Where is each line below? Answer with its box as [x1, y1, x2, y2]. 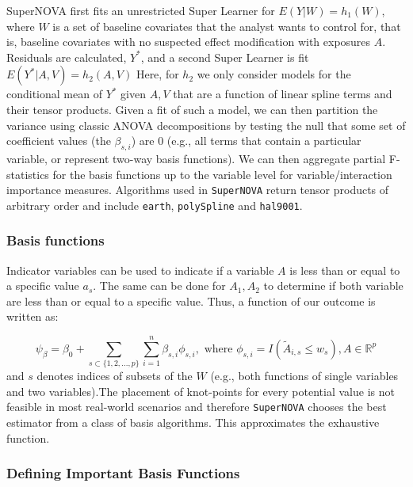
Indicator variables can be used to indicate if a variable [6, 261, 274, 278]
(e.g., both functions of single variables [210, 367, 399, 384]
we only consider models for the [197, 66, 351, 82]
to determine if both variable [263, 277, 403, 294]
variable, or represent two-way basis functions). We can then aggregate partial [6, 150, 386, 166]
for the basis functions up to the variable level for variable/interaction [52, 166, 392, 182]
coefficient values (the [6, 132, 111, 149]
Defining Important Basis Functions [6, 463, 240, 483]
